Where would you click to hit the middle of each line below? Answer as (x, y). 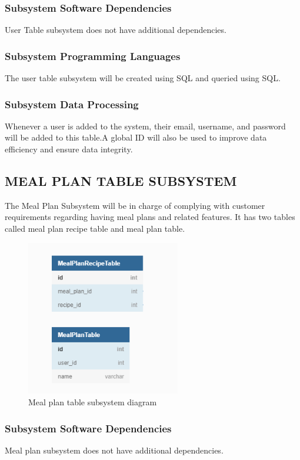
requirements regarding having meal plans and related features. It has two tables (150, 217)
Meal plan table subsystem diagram (93, 402)
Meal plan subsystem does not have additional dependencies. (114, 450)
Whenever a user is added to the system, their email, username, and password (145, 126)
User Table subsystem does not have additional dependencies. (116, 30)
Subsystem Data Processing (72, 104)
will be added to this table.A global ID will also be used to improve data (136, 137)
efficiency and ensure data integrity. (69, 149)
